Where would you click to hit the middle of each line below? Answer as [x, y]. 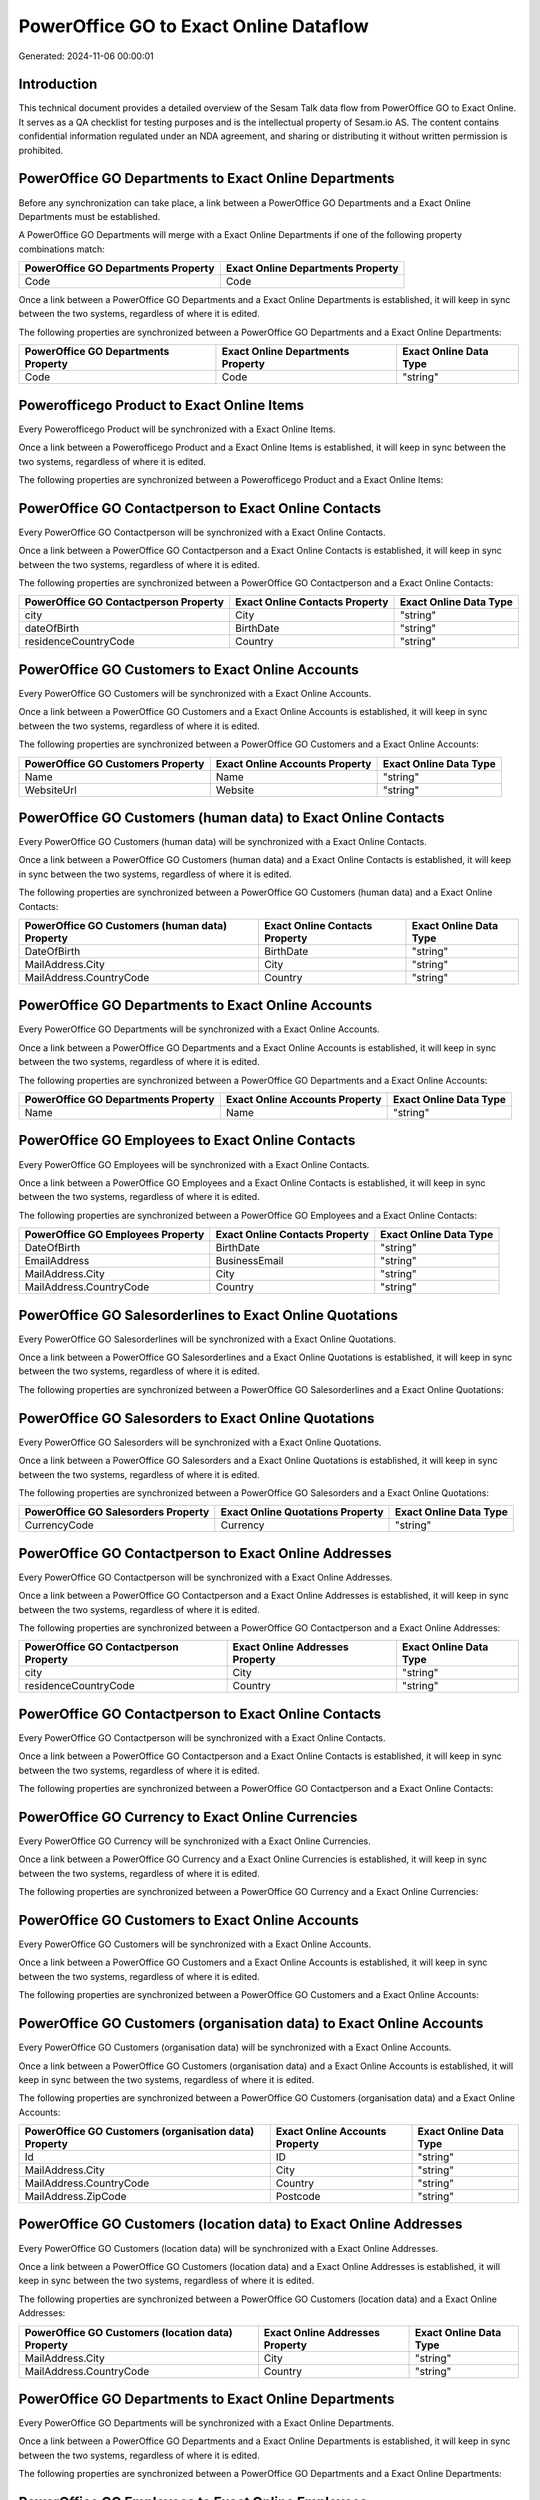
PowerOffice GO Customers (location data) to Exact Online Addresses [240, 2224]
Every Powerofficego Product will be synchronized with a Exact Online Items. [177, 429]
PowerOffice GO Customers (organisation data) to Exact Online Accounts [251, 2023]
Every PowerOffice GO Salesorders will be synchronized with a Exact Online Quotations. [200, 1442]
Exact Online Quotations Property [302, 1512]
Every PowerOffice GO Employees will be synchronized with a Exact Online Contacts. [194, 1164]
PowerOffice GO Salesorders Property [117, 1512]
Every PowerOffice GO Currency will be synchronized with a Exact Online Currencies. [194, 1841]
